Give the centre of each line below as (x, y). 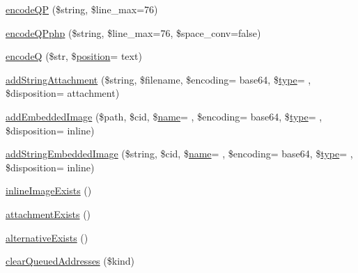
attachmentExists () (48, 213)
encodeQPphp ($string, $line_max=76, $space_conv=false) (133, 32)
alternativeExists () (47, 237)
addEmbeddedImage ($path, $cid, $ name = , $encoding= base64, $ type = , (164, 116)
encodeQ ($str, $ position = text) (74, 56)
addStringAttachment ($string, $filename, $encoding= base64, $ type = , (158, 79)
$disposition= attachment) (63, 93)
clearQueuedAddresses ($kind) (70, 261)
